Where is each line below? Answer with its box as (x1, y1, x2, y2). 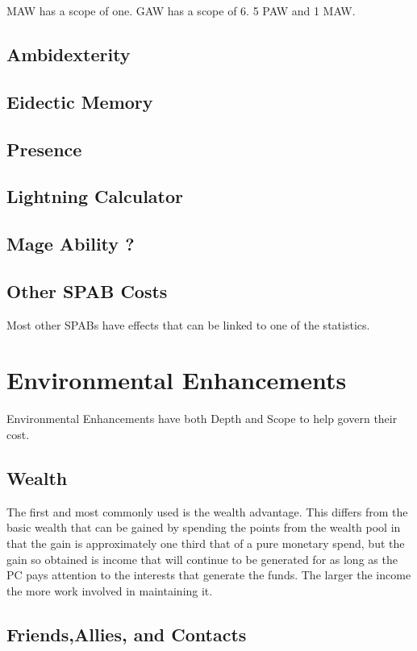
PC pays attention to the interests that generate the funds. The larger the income (6, 566, 411, 583)
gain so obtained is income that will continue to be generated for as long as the (6, 550, 398, 567)
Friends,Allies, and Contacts (6, 621, 247, 646)
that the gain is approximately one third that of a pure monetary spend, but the (6, 535, 405, 551)
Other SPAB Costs (6, 278, 168, 303)
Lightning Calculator (6, 184, 183, 209)
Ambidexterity (6, 41, 131, 66)
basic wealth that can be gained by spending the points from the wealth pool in (6, 519, 401, 536)
